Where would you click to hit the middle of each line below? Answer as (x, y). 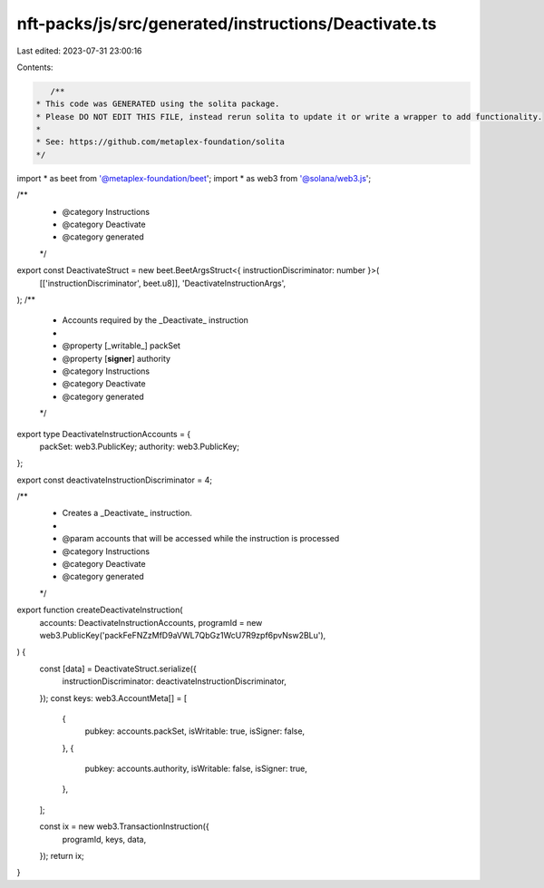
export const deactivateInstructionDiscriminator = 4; (115, 480)
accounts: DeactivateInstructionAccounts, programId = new (151, 622)
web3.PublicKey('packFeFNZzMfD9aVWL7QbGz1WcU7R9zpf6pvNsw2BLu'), (183, 635)
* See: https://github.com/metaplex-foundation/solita (160, 142)
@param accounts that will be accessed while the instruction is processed (201, 539)
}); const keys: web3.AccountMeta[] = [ (113, 698)
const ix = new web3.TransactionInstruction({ (124, 826)
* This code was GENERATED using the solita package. (158, 104)
